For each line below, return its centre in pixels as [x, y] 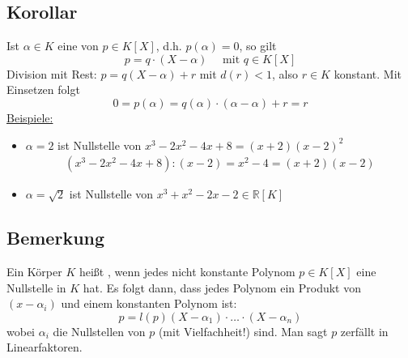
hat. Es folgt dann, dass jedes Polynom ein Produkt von [222, 287]
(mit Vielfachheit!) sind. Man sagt [243, 331]
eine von [78, 46]
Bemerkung [56, 238]
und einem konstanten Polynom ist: [149, 303]
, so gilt [258, 46]
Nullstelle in [36, 287]
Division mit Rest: [52, 73]
